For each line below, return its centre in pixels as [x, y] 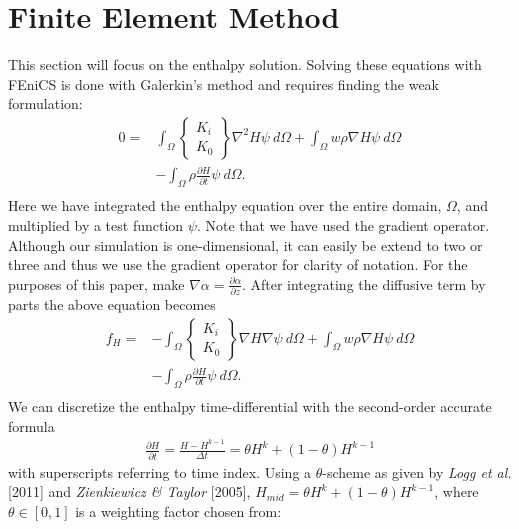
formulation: [45, 103]
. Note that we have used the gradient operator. [343, 224]
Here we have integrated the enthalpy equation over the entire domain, [225, 205]
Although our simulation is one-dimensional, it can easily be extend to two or [245, 244]
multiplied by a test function [96, 224]
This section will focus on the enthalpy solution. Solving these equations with [245, 64]
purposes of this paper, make [96, 283]
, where [456, 491]
